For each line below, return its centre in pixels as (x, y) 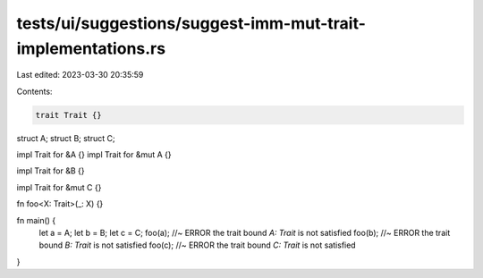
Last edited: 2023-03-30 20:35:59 (80, 75)
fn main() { (36, 220)
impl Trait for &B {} (51, 171)
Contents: (34, 91)
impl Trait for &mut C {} (59, 187)
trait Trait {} (68, 115)
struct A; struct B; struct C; (66, 138)
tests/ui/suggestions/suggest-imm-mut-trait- (191, 23)
